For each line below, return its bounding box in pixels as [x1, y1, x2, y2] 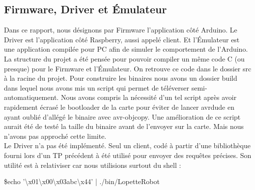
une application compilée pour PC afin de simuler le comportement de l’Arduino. [4, 44, 248, 54]
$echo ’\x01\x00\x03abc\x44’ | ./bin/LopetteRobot [4, 176, 160, 187]
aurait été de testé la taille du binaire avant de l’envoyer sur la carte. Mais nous [4, 121, 244, 131]
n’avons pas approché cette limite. [4, 130, 107, 141]
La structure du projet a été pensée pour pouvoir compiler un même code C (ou [4, 53, 245, 63]
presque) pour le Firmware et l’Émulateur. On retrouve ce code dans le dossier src [4, 63, 252, 73]
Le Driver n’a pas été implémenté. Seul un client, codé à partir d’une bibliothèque [4, 140, 251, 151]
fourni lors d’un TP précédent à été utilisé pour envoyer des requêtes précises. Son [4, 150, 252, 160]
